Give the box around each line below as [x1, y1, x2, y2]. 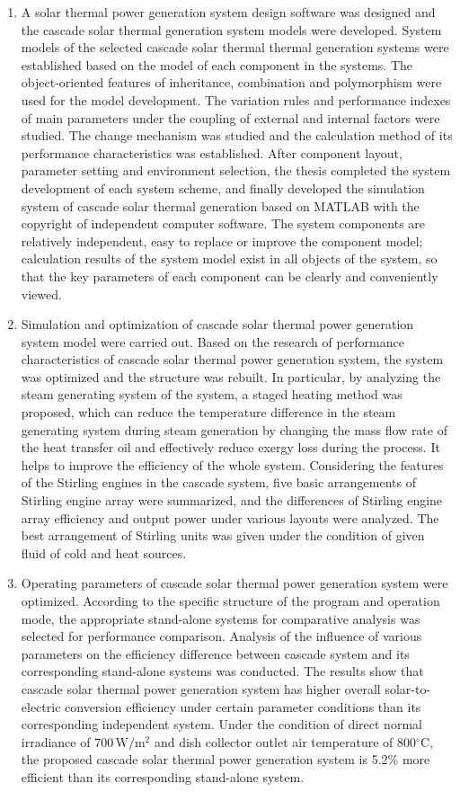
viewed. [21, 284, 62, 303]
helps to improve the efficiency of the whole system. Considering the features [21, 455, 444, 474]
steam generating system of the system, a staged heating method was [21, 385, 402, 404]
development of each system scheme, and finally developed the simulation [21, 178, 425, 197]
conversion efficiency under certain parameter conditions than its [65, 697, 421, 716]
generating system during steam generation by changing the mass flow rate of [21, 420, 447, 439]
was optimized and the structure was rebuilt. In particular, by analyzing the [21, 367, 441, 386]
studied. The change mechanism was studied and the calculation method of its [21, 126, 453, 145]
